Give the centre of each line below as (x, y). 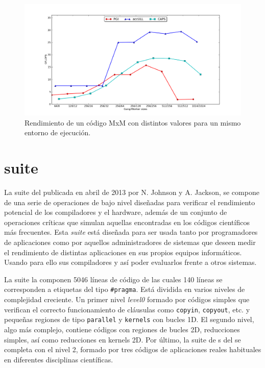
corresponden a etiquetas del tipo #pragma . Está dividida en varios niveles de (125, 289)
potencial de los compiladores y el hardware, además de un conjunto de (116, 212)
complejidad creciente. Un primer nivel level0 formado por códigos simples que (127, 299)
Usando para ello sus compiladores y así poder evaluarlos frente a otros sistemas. (130, 262)
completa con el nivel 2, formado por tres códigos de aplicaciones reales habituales (133, 349)
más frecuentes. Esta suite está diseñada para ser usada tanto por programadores (131, 232)
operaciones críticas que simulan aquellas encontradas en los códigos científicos (127, 222)
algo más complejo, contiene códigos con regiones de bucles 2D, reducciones (122, 329)
